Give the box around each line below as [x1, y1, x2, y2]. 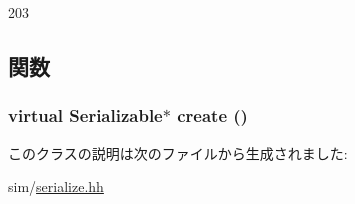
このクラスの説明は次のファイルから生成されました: [8, 142, 348, 163]
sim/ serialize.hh [8, 176, 104, 197]
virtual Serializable [8, 103, 163, 128]
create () [177, 103, 248, 128]
